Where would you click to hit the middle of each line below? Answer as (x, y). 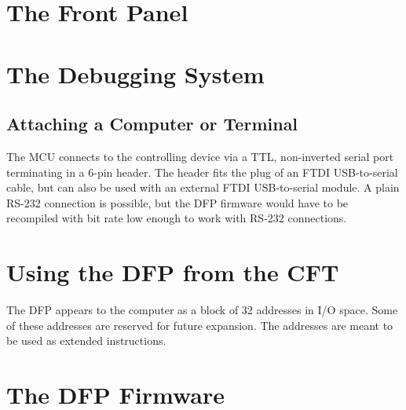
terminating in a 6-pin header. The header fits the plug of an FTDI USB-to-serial (202, 172)
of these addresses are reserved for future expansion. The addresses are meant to (200, 325)
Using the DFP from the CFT (173, 272)
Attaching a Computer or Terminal (152, 124)
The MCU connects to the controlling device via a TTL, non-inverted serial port (200, 156)
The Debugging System (135, 73)
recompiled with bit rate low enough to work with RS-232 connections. (177, 218)
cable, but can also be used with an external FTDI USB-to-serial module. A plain (203, 187)
